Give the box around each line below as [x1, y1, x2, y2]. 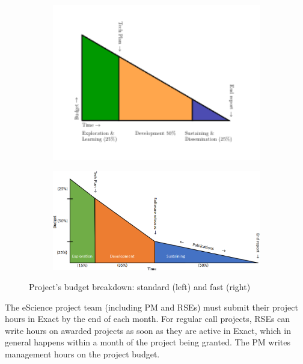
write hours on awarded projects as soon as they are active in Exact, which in [5, 324, 291, 336]
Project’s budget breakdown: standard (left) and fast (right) [29, 281, 251, 293]
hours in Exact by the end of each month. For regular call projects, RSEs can [5, 312, 290, 325]
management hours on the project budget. [5, 348, 160, 360]
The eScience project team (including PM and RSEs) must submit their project [5, 300, 298, 313]
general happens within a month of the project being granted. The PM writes [5, 336, 290, 348]
